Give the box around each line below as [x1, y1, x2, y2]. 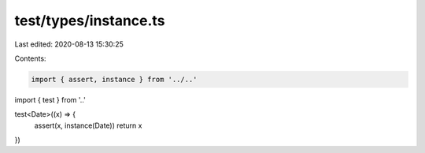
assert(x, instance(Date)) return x [34, 121, 142, 130]
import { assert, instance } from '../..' [31, 75, 198, 84]
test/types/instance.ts [14, 12, 165, 29]
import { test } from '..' [14, 95, 86, 104]
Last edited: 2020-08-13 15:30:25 [14, 39, 124, 49]
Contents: [14, 54, 46, 63]
